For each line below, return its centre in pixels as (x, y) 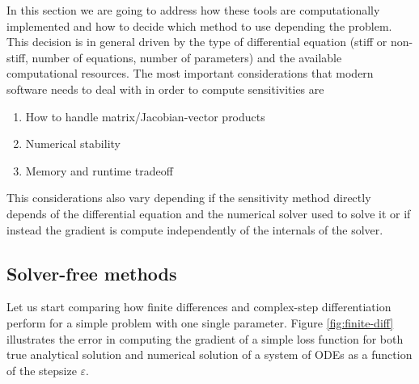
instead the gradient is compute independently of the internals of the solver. (195, 229)
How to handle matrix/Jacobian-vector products (145, 116)
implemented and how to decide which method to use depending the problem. (199, 25)
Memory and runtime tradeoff (99, 170)
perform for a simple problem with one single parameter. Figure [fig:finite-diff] (200, 322)
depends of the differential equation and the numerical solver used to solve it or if (209, 213)
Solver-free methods (92, 273)
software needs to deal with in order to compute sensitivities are (165, 89)
